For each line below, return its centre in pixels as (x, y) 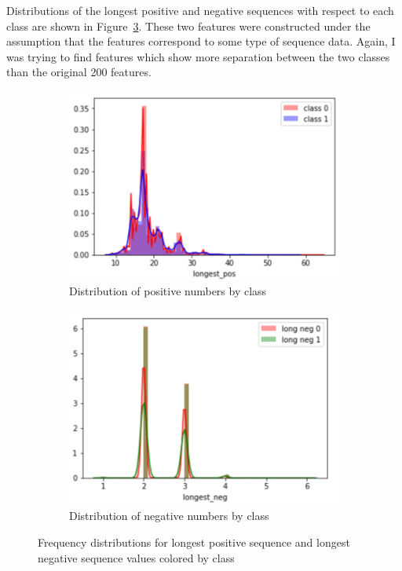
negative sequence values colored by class (136, 557)
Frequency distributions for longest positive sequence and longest (194, 542)
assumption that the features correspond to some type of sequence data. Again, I (201, 41)
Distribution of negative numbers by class (169, 516)
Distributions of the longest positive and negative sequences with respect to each (200, 10)
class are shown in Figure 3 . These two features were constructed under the (188, 26)
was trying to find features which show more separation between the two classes (198, 56)
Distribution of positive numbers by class (168, 291)
